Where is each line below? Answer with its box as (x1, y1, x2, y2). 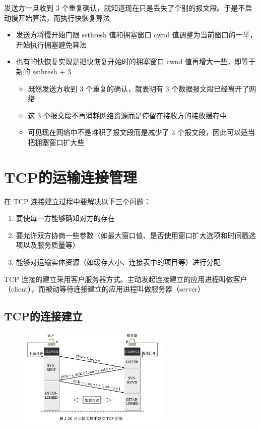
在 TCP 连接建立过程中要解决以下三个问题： (4, 196, 151, 206)
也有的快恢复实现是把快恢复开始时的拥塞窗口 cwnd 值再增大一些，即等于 (16, 56, 256, 67)
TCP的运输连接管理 (4, 166, 137, 187)
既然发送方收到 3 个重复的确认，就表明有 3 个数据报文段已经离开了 (28, 83, 249, 93)
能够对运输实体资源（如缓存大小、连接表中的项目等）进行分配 (16, 257, 221, 267)
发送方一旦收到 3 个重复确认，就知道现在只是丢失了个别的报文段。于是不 (4, 3, 245, 13)
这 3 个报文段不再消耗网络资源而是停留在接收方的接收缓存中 (28, 110, 227, 120)
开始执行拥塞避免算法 (16, 39, 87, 50)
